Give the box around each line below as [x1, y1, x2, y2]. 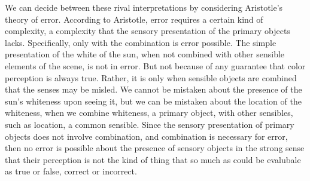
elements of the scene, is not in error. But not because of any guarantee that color [5, 59, 306, 72]
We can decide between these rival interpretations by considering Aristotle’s [5, 1, 283, 13]
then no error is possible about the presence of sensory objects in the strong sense [5, 142, 305, 154]
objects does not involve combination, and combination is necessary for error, [5, 130, 288, 142]
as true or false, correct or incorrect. [5, 165, 137, 177]
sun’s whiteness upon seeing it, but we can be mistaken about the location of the [5, 94, 302, 107]
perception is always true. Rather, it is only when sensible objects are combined [5, 71, 297, 84]
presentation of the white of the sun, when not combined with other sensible [5, 48, 285, 60]
